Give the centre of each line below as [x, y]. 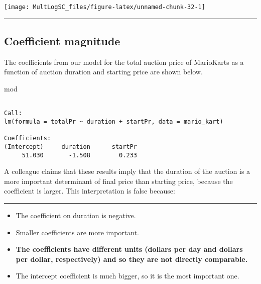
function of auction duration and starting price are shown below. [103, 72]
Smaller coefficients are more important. [78, 232]
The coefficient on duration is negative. [76, 215]
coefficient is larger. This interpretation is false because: [90, 191]
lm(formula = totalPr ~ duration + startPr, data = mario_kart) [114, 121]
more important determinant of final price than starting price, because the [118, 181]
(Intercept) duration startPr [71, 147]
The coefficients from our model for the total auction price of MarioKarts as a [124, 62]
